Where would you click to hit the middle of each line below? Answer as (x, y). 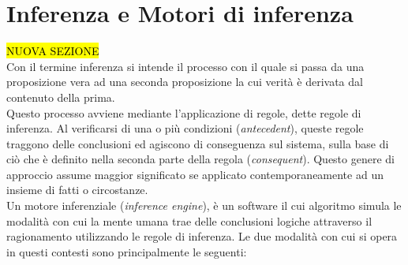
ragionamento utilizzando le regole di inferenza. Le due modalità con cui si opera (202, 236)
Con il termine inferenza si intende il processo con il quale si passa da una (185, 66)
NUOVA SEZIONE (53, 51)
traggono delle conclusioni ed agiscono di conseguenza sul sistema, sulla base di (198, 143)
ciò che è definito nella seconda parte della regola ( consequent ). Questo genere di (200, 159)
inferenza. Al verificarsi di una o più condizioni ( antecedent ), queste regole (185, 128)
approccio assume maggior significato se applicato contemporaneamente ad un (195, 174)
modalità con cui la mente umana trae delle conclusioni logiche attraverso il (189, 220)
